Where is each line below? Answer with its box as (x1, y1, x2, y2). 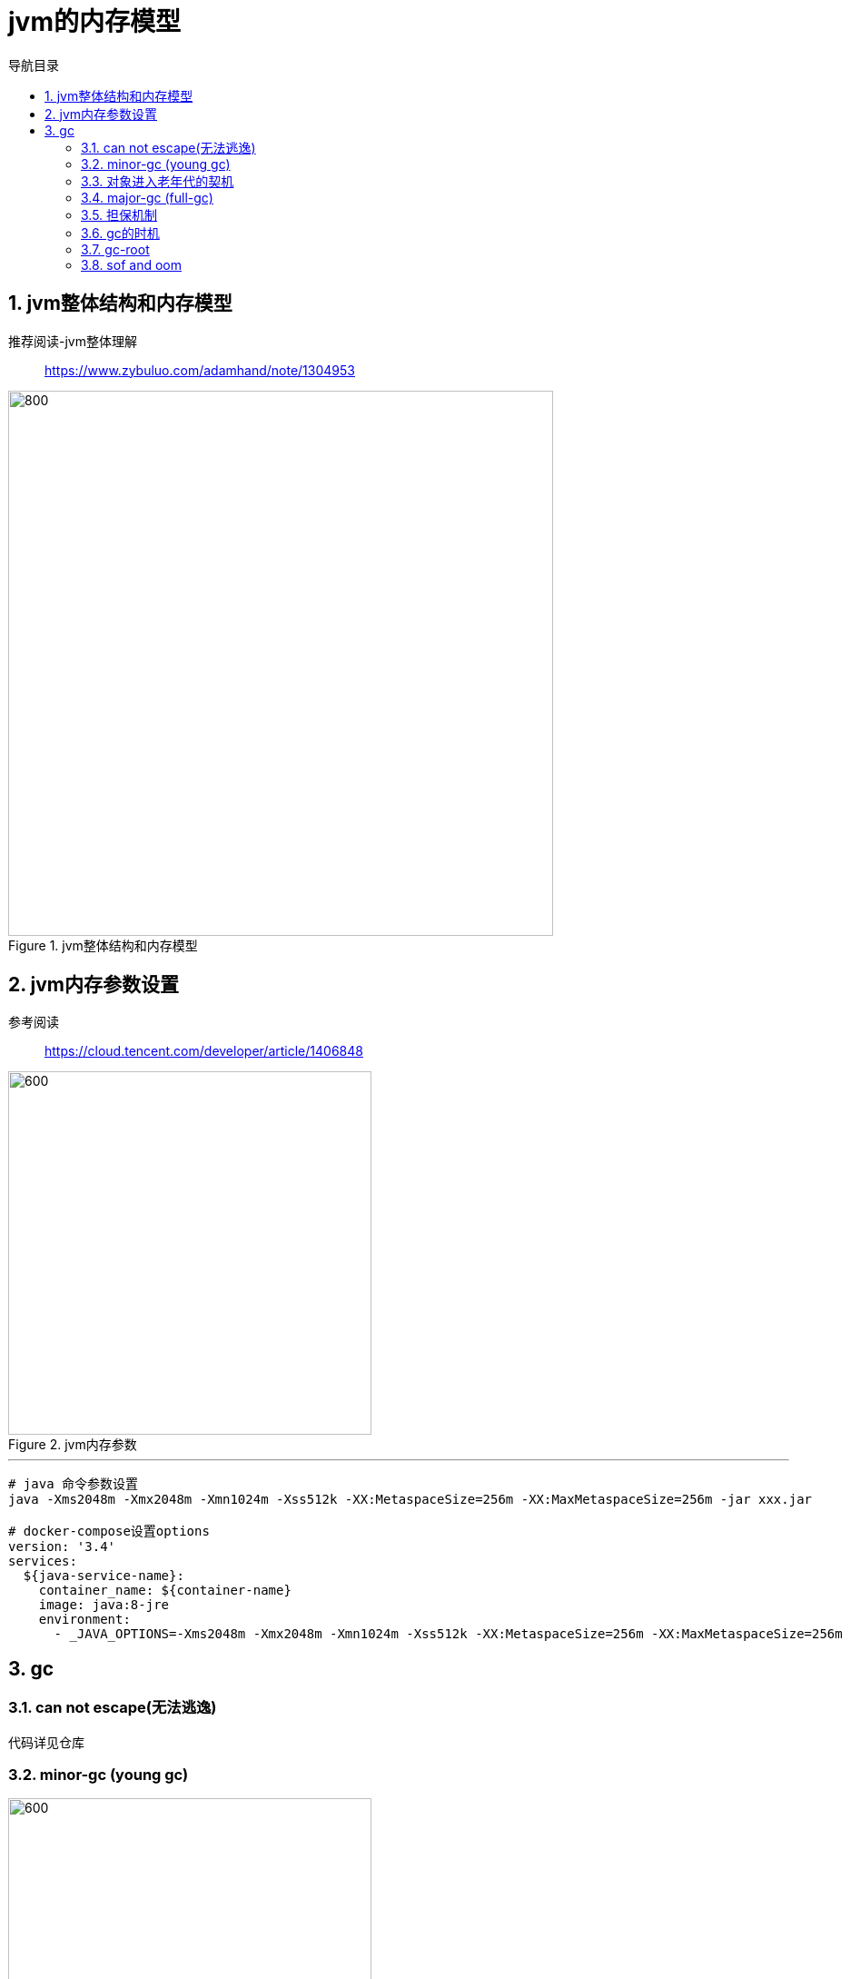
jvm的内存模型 (8, 6, 181, 37)
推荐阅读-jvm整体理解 (8, 333, 137, 349)
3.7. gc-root (81, 241, 150, 257)
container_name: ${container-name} (38, 1583, 292, 1598)
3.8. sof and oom (81, 256, 182, 273)
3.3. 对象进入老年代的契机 (81, 173, 234, 189)
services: (8, 1554, 77, 1569)
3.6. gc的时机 (81, 224, 160, 241)
